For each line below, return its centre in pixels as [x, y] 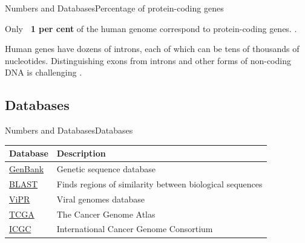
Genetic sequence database [106, 169]
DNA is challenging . [44, 72]
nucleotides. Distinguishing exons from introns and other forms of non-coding [148, 60]
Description [81, 153]
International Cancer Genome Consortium [135, 229]
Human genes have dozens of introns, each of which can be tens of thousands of [152, 49]
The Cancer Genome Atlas [106, 214]
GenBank [27, 169]
